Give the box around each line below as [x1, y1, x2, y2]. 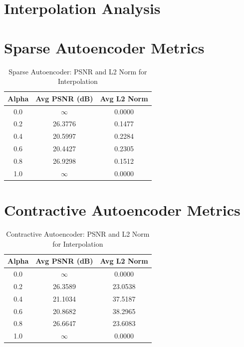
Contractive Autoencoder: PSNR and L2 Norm [6, 228, 150, 239]
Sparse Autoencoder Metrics [4, 37, 205, 57]
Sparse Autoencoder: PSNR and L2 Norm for [8, 66, 147, 76]
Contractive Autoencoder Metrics [4, 200, 241, 220]
